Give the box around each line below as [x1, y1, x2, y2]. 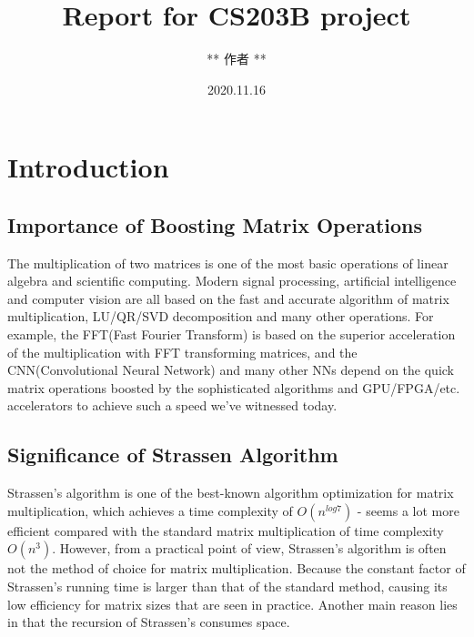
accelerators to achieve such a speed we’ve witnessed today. [7, 396, 338, 415]
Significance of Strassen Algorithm [7, 440, 338, 469]
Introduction [7, 148, 169, 186]
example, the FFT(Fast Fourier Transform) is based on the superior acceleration [7, 325, 456, 344]
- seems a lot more [357, 500, 459, 520]
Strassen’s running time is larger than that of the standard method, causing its [7, 577, 448, 596]
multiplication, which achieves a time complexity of [7, 500, 293, 520]
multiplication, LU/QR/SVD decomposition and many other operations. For [7, 307, 434, 326]
